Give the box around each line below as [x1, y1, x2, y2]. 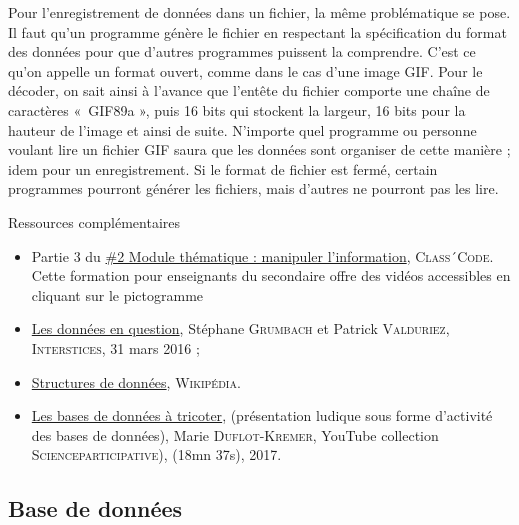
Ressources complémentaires [8, 211, 181, 232]
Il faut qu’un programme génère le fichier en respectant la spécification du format [8, 21, 507, 42]
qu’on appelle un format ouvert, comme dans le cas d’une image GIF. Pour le [8, 60, 483, 81]
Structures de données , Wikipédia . [31, 371, 241, 392]
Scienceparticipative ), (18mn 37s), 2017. [31, 444, 282, 465]
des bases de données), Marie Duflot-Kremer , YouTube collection [31, 424, 439, 445]
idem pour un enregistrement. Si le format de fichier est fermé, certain [8, 158, 438, 179]
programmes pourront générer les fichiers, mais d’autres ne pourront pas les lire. [8, 178, 499, 199]
